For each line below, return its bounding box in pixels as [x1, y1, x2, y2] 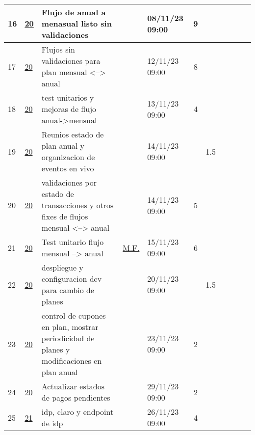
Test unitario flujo [41, 236, 104, 247]
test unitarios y [41, 92, 94, 103]
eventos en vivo [41, 163, 94, 174]
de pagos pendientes [41, 392, 110, 403]
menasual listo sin [41, 18, 112, 29]
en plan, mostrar [41, 321, 99, 332]
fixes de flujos [41, 211, 88, 222]
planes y [41, 344, 70, 355]
